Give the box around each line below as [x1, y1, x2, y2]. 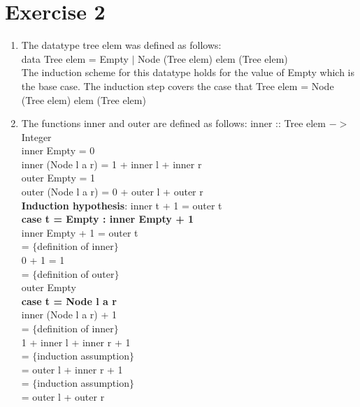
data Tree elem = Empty [21, 51, 129, 66]
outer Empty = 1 [21, 170, 96, 185]
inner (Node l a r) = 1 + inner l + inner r [21, 156, 202, 171]
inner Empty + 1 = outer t [21, 225, 138, 239]
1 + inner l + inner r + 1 [21, 334, 131, 349]
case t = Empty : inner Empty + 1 [21, 212, 194, 226]
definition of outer [37, 266, 115, 281]
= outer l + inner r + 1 [21, 362, 123, 376]
